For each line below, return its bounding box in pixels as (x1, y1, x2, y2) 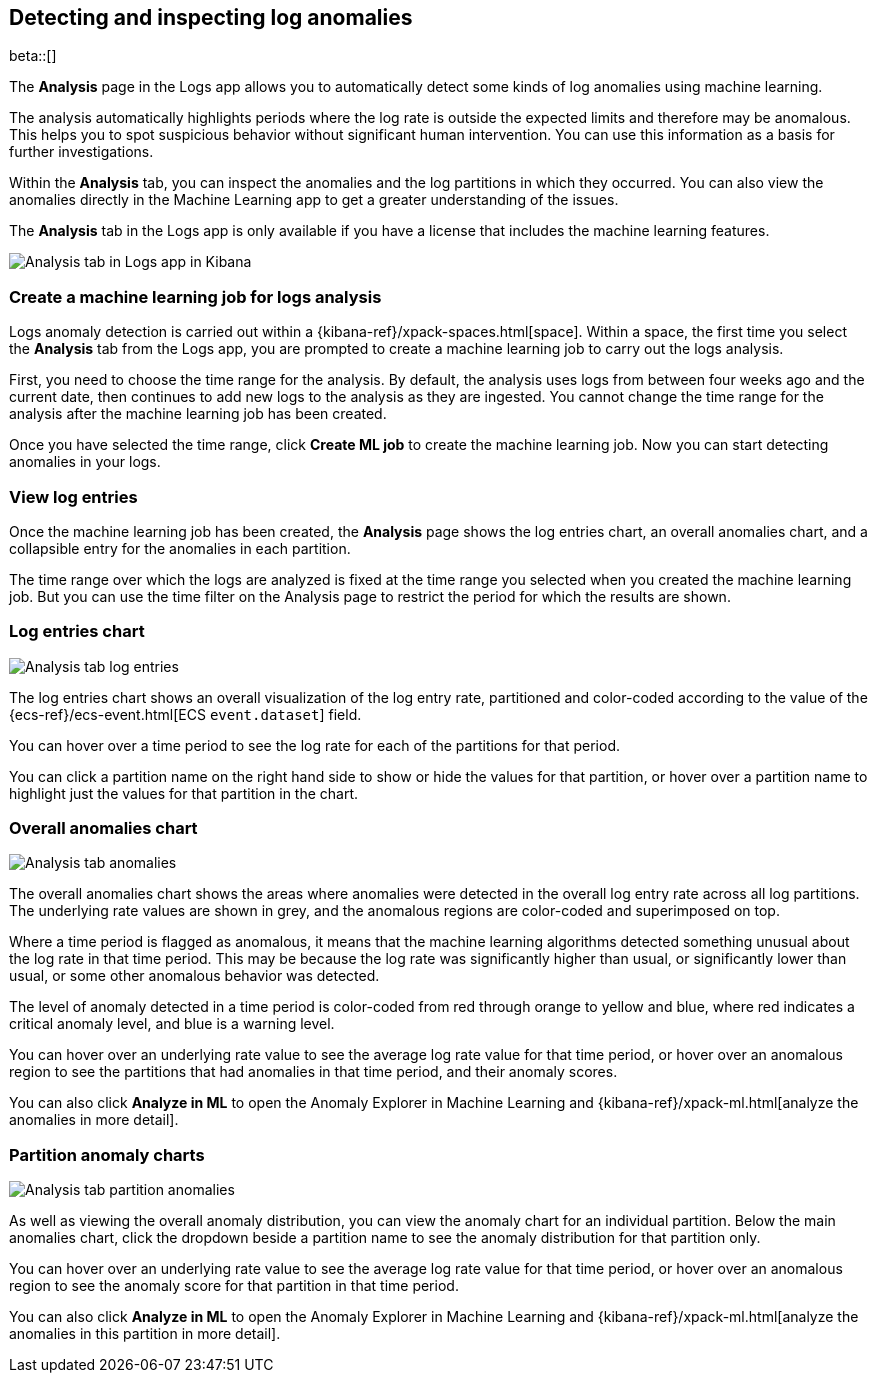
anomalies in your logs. (9, 453, 161, 471)
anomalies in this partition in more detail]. (9, 1325, 281, 1343)
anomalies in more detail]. (9, 1111, 179, 1129)
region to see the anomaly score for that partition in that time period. (9, 1277, 459, 1295)
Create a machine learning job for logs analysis (9, 286, 382, 307)
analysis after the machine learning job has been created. (9, 405, 387, 423)
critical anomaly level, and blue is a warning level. (9, 1015, 335, 1033)
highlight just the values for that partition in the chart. (9, 784, 359, 802)
